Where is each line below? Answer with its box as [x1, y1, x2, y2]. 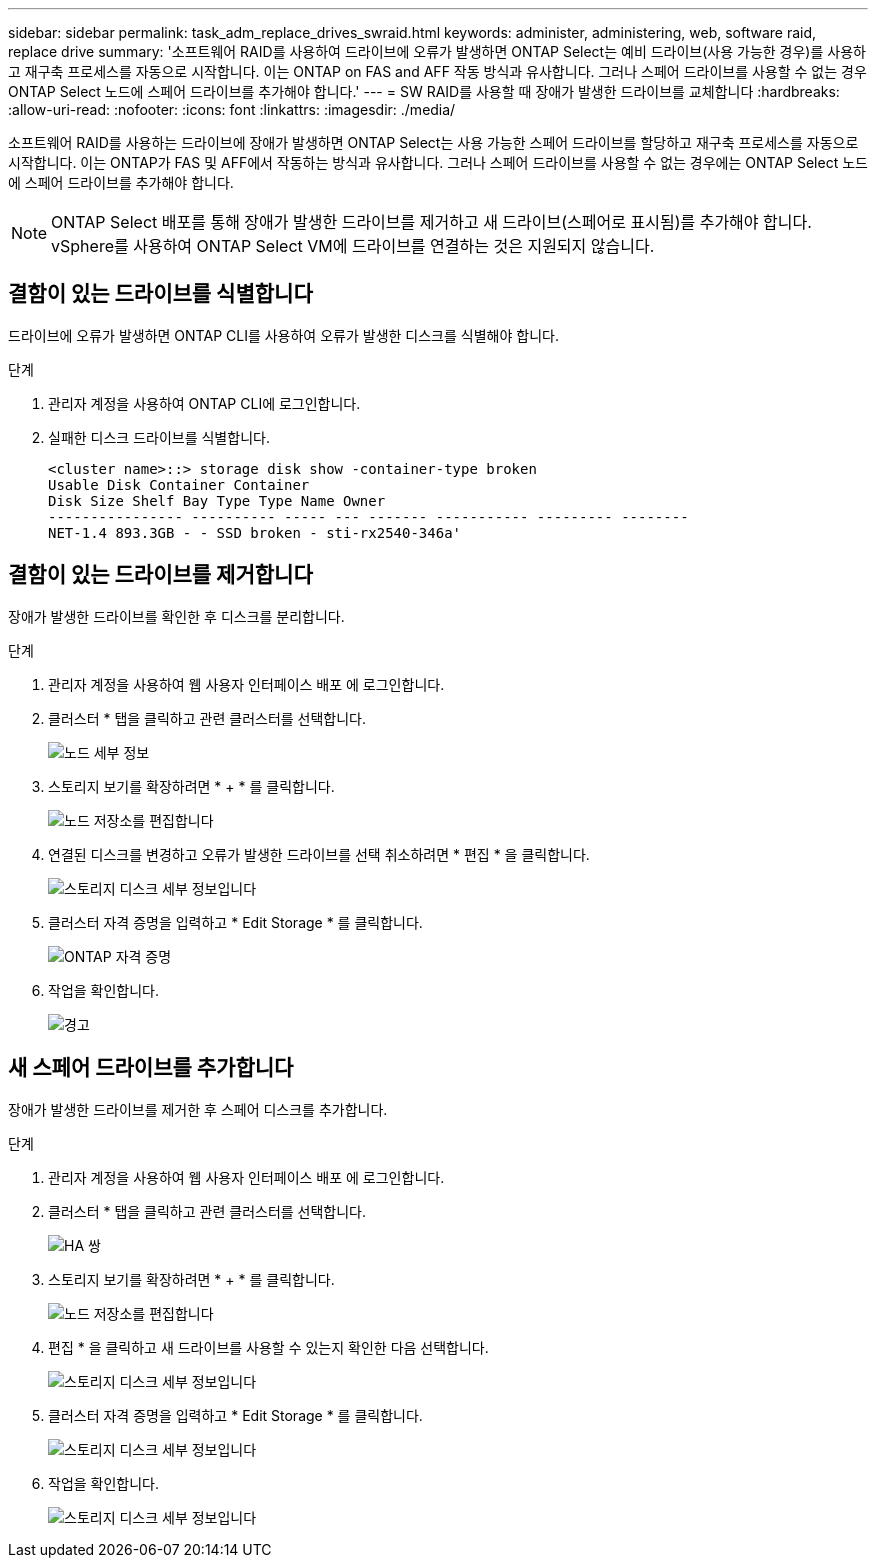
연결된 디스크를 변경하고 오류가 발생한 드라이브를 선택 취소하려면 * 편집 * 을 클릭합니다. [48, 845, 590, 863]
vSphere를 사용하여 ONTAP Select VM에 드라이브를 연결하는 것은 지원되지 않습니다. [51, 236, 655, 256]
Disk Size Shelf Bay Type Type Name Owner [48, 492, 386, 509]
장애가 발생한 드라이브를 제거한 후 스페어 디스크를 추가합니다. [8, 1100, 388, 1118]
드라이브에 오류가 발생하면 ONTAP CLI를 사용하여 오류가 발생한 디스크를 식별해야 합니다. [8, 326, 559, 344]
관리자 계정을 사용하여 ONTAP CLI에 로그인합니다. [48, 394, 361, 412]
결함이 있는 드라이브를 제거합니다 [8, 562, 313, 588]
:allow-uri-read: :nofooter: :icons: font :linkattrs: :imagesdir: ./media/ [8, 101, 456, 118]
